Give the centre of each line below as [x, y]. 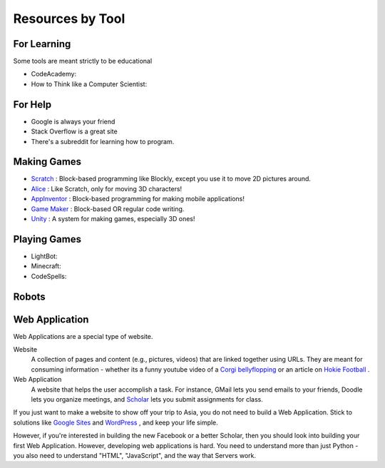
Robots [29, 296]
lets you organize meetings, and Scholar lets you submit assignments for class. [147, 399]
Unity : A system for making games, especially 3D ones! [113, 219]
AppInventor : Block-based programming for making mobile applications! [138, 199]
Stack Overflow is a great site [74, 131]
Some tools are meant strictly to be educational [83, 61]
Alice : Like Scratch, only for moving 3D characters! [107, 188]
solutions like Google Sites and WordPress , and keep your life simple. [116, 422]
